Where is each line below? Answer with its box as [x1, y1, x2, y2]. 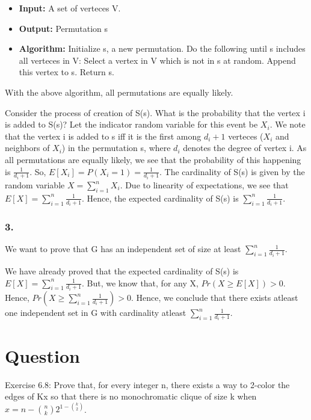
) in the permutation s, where [61, 141, 171, 154]
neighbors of [5, 141, 50, 154]
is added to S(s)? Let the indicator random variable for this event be [5, 118, 258, 131]
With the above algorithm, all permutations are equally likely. [5, 85, 233, 98]
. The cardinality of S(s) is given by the [159, 165, 305, 178]
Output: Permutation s [19, 22, 108, 34]
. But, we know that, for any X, [81, 276, 199, 289]
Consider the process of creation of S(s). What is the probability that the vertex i [5, 106, 306, 119]
